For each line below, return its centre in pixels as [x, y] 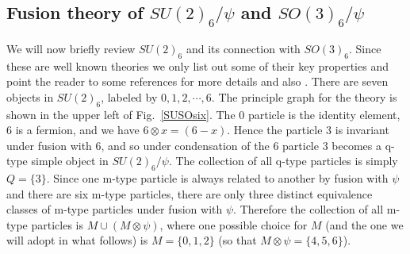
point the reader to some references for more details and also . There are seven [197, 81]
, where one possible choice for [234, 224]
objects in [30, 96]
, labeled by [129, 96]
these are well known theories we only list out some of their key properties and [197, 65]
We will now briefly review [71, 48]
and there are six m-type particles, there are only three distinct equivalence [190, 193]
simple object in [70, 161]
